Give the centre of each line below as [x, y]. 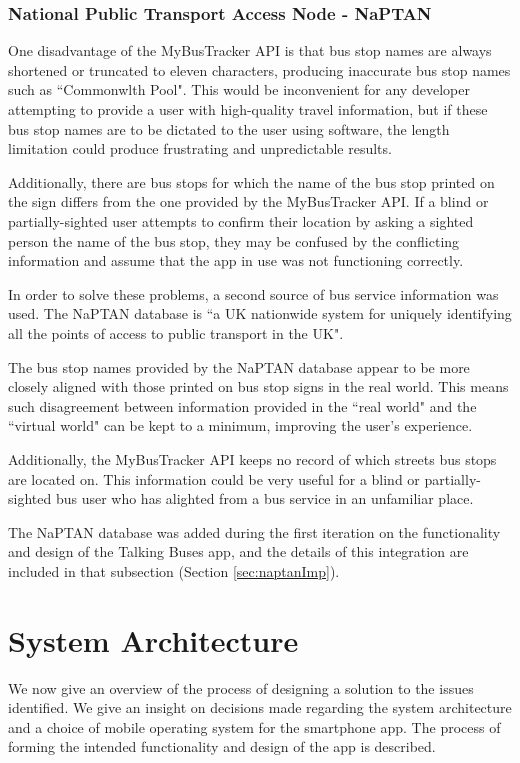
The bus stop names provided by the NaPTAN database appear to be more [239, 366]
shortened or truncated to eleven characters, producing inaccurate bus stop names [259, 69]
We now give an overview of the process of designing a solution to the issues [241, 687]
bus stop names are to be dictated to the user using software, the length [229, 128]
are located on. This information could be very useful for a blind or [214, 478]
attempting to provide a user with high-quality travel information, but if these [248, 109]
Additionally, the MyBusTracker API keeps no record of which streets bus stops [252, 458]
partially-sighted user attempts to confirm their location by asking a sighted [241, 220]
